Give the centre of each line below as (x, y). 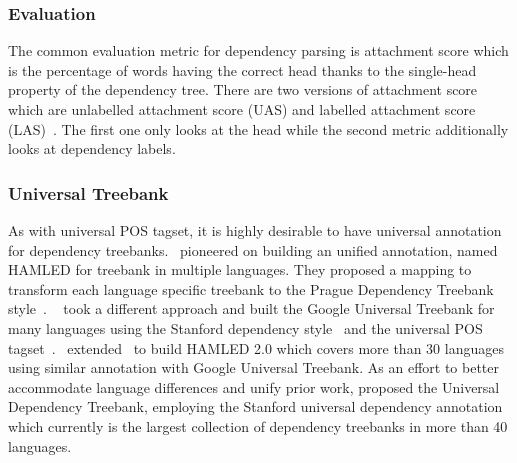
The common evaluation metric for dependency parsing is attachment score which (258, 50)
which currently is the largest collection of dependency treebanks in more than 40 (258, 425)
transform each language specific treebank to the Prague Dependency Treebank (251, 288)
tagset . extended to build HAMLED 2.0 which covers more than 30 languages (256, 347)
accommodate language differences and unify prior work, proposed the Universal (254, 386)
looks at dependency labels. (92, 148)
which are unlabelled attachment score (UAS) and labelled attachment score (242, 109)
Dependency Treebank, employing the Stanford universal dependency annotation (255, 406)
